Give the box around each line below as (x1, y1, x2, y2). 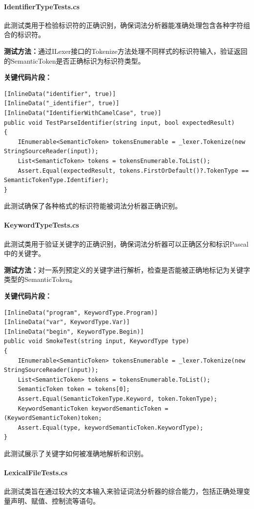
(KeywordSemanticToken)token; (4, 415, 102, 422)
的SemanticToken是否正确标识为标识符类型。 (4, 55, 145, 66)
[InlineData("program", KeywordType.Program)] (4, 309, 158, 316)
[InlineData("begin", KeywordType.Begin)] (4, 328, 144, 335)
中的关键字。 (4, 248, 45, 258)
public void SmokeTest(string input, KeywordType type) (4, 338, 190, 345)
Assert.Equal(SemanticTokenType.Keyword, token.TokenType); (18, 395, 217, 402)
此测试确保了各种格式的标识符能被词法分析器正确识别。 (4, 201, 182, 211)
